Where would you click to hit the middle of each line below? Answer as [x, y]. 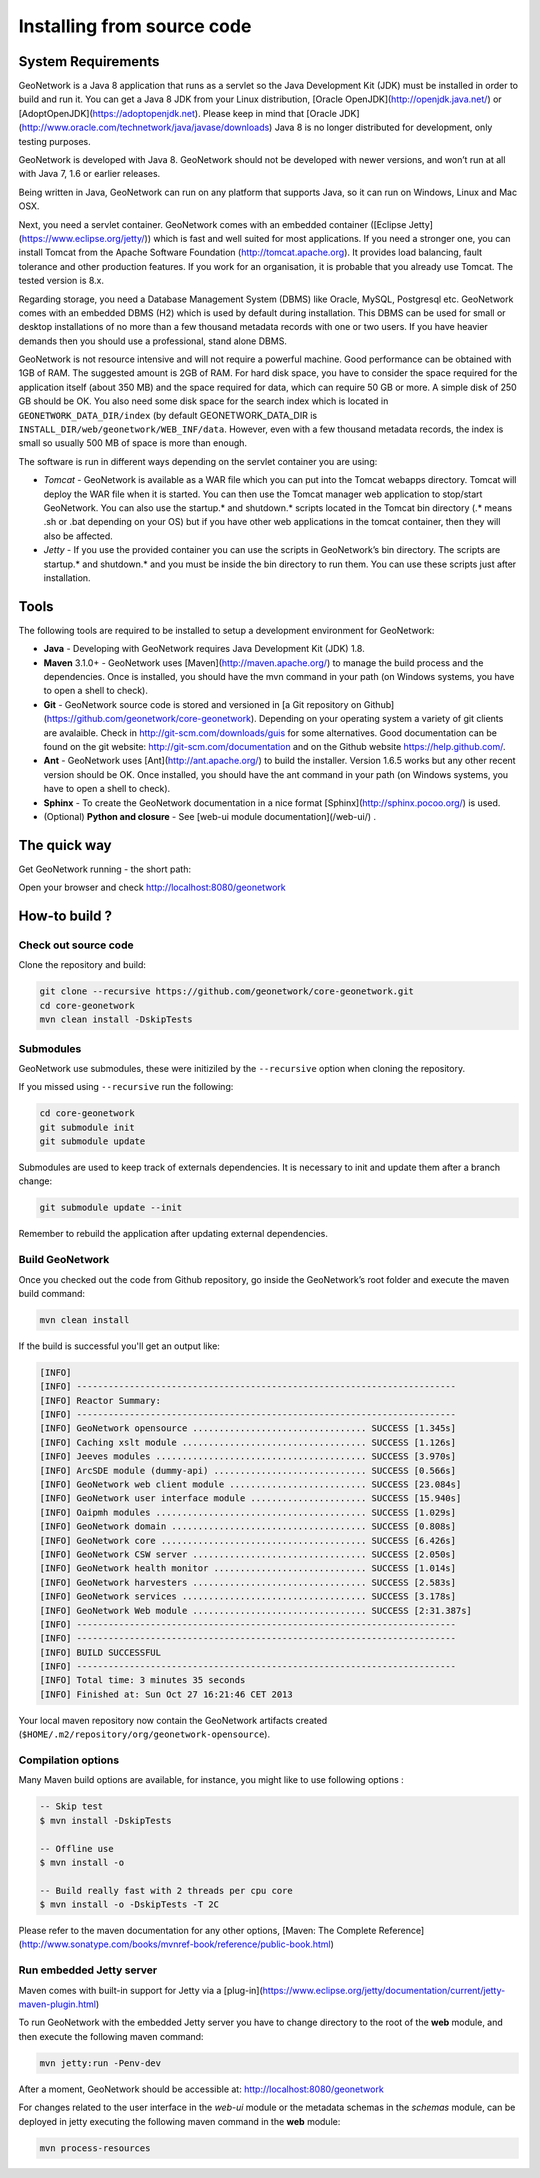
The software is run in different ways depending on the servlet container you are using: [198, 461]
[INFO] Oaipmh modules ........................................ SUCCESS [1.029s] [248, 1512]
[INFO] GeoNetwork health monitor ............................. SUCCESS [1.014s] [248, 1568]
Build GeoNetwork [64, 1260]
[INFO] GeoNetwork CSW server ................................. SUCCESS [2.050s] [248, 1554]
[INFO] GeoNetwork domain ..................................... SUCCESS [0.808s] [248, 1526]
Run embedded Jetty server [88, 1970]
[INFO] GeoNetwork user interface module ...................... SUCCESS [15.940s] [250, 1498]
